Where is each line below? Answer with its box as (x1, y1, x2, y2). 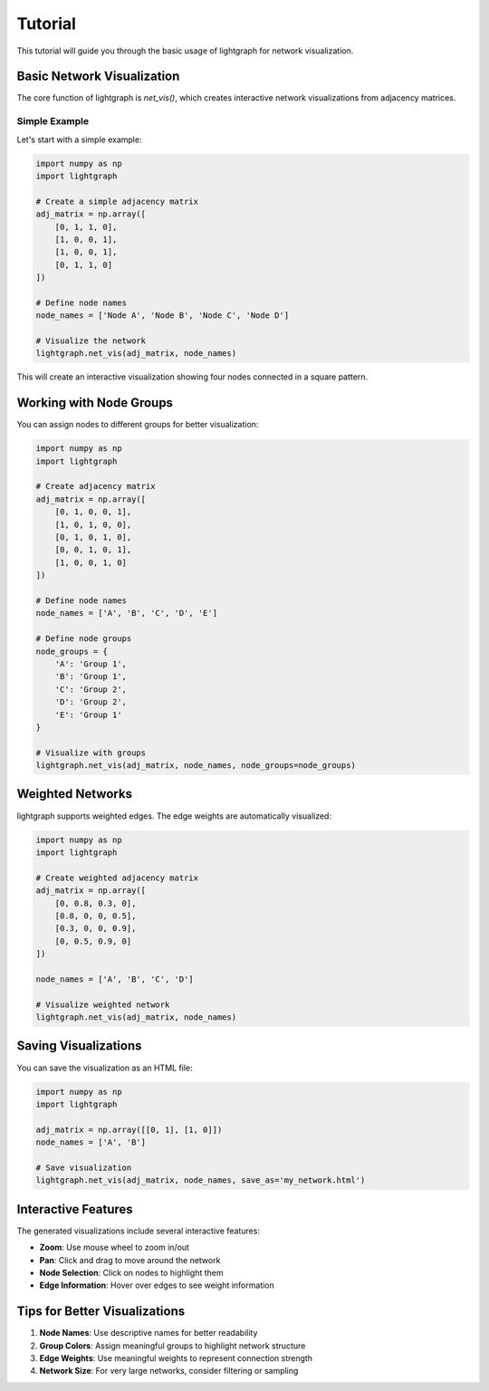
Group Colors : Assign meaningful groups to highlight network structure (39, 1340, 306, 1351)
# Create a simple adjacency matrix (35, 196, 199, 206)
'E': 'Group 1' (54, 709, 122, 720)
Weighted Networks (16, 786, 133, 801)
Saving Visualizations (16, 1038, 142, 1054)
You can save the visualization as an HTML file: (16, 1062, 194, 1073)
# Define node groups (35, 634, 132, 644)
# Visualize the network (35, 336, 147, 346)
